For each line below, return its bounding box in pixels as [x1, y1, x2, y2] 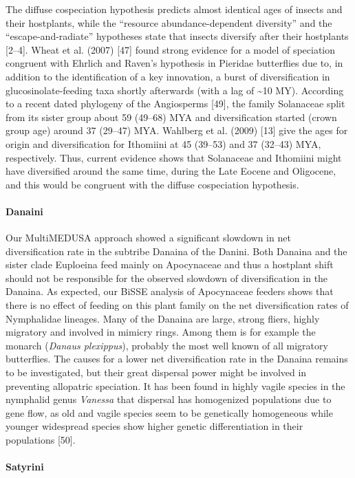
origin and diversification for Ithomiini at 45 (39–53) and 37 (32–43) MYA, [6, 136, 321, 151]
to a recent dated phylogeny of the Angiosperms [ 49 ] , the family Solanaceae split [6, 96, 345, 111]
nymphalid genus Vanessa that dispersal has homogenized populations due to [6, 392, 332, 406]
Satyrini [6, 459, 44, 474]
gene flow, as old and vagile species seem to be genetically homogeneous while [6, 405, 333, 420]
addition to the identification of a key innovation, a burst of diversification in [6, 69, 330, 83]
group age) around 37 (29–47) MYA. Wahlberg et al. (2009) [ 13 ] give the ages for [6, 123, 348, 138]
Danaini [6, 204, 43, 218]
